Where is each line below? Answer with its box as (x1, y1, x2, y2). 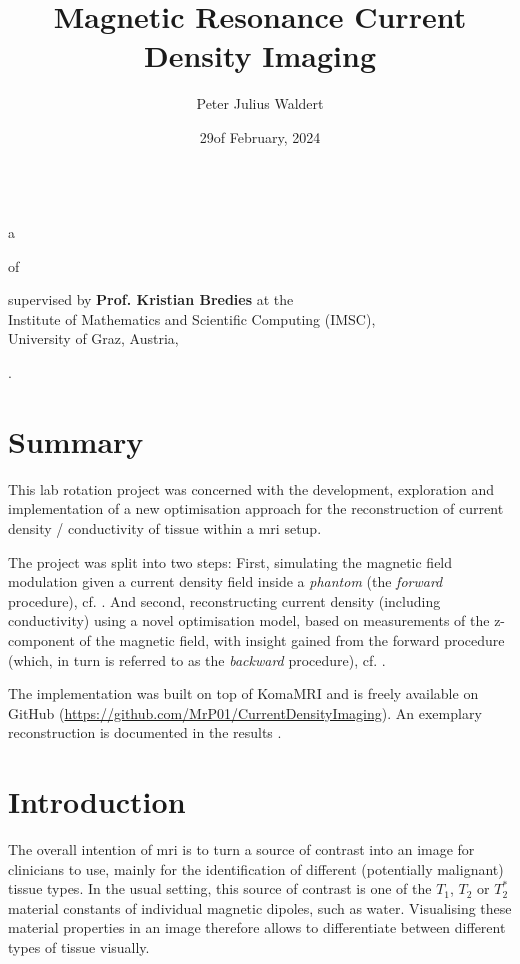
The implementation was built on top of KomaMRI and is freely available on (8, 683, 479, 704)
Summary (8, 420, 144, 461)
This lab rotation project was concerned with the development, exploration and (8, 478, 495, 499)
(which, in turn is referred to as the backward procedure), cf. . (8, 649, 386, 670)
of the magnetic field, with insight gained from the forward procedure (79, 629, 505, 650)
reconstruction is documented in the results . (8, 722, 282, 743)
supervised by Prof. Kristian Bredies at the (8, 289, 294, 310)
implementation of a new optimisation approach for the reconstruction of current (8, 498, 504, 519)
